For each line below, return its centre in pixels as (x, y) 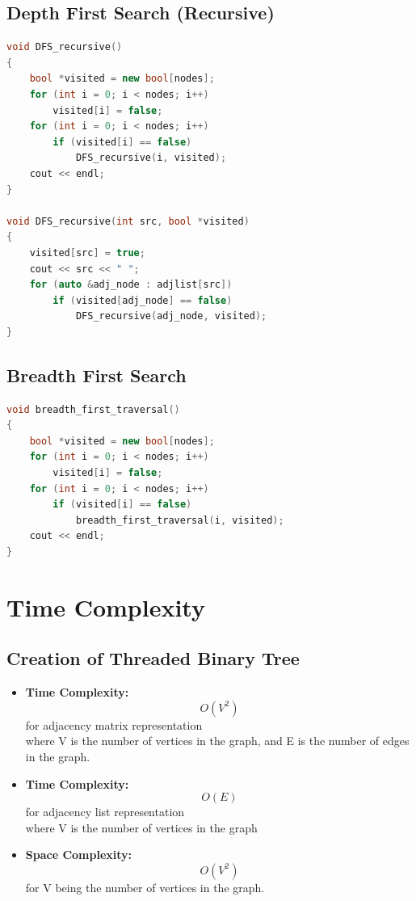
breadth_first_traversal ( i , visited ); (180, 520)
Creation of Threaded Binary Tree (153, 658)
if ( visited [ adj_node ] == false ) (143, 300)
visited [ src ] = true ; (87, 253)
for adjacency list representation (105, 812)
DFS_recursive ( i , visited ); (151, 158)
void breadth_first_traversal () (93, 409)
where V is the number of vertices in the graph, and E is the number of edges (217, 741)
